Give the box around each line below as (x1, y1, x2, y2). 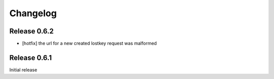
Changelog (9, 8, 57, 19)
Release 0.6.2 (9, 27, 54, 35)
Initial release (9, 66, 38, 73)
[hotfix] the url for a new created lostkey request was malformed (22, 41, 157, 47)
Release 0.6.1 (9, 53, 52, 62)
